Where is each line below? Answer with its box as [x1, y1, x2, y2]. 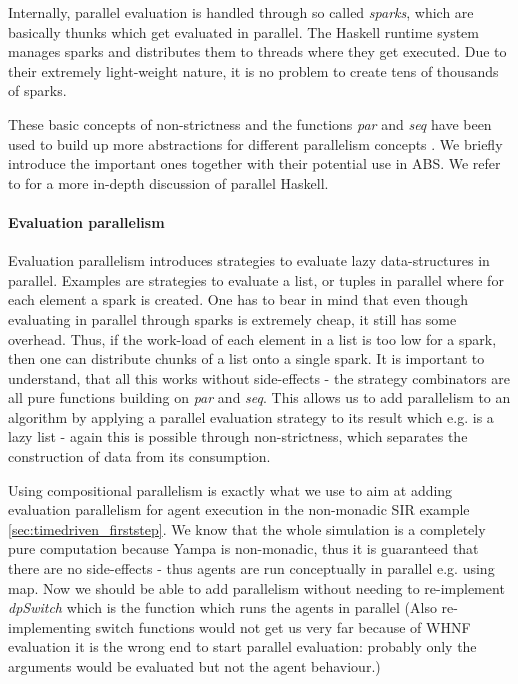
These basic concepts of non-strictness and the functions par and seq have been [8, 113, 492, 134]
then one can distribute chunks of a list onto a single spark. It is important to [8, 348, 485, 369]
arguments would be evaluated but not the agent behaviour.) [8, 656, 381, 677]
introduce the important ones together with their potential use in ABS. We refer [8, 153, 501, 174]
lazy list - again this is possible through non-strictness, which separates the [8, 426, 468, 447]
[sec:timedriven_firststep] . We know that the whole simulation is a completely [8, 518, 486, 539]
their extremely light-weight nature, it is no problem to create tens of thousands [8, 60, 499, 81]
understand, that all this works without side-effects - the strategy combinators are [8, 367, 510, 388]
